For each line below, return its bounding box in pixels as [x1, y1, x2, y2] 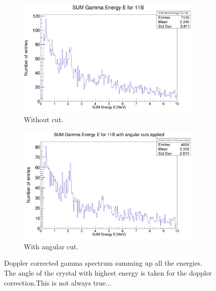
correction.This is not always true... [4, 277, 111, 288]
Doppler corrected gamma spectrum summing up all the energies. [4, 258, 203, 268]
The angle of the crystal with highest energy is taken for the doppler [4, 268, 212, 278]
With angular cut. [24, 241, 79, 251]
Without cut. [24, 114, 63, 124]
